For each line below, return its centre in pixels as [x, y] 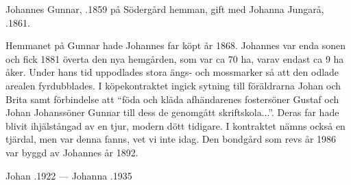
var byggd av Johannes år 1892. [72, 152]
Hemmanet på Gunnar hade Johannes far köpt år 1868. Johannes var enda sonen [175, 45]
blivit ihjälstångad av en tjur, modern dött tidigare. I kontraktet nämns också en [175, 125]
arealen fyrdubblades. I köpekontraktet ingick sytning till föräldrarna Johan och [173, 85]
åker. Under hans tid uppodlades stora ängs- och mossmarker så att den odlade [172, 72]
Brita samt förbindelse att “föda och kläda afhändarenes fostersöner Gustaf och [172, 99]
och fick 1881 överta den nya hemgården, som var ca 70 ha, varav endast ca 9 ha [175, 58]
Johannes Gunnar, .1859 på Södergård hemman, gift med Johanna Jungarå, [165, 9]
